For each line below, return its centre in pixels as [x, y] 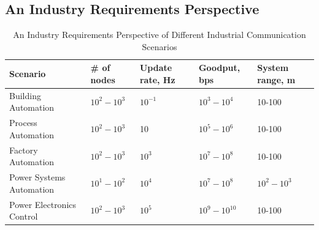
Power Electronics [43, 204]
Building [25, 95]
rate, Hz [157, 79]
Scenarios [159, 46]
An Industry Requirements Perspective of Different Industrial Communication [159, 35]
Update [156, 68]
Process [23, 123]
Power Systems [37, 177]
